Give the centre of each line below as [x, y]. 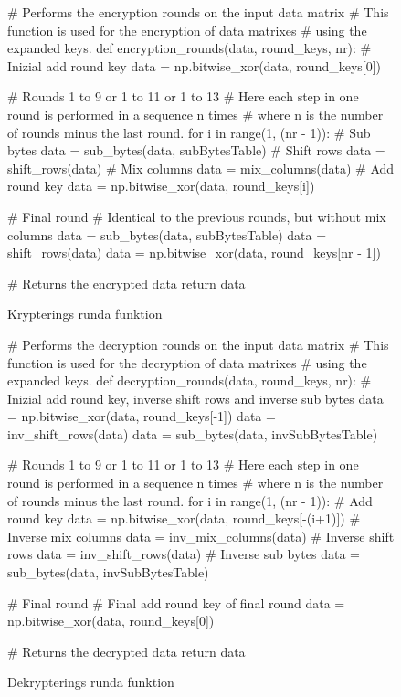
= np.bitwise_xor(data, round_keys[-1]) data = [142, 416]
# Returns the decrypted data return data [127, 651]
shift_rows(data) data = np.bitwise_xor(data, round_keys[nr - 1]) [194, 253]
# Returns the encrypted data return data [127, 283]
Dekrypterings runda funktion [91, 682]
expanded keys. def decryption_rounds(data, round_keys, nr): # [190, 380]
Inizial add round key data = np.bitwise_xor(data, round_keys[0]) [195, 65]
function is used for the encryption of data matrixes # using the [187, 30]
